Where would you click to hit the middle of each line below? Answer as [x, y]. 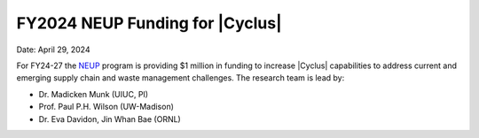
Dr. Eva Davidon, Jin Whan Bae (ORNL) [110, 119]
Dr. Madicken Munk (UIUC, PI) [94, 94]
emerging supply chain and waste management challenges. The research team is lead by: [181, 78]
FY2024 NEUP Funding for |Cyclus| [149, 23]
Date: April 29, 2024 [53, 50]
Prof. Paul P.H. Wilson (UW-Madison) [106, 107]
